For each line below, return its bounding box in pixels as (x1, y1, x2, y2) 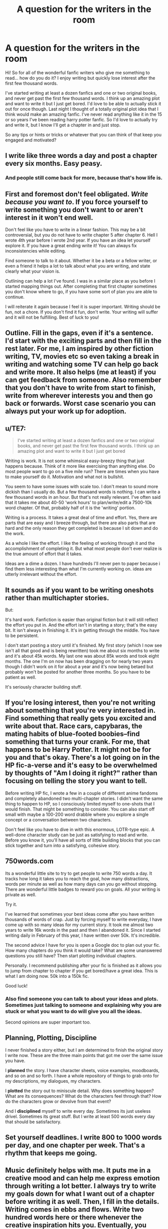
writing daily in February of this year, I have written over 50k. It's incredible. (5, 932, 160, 938)
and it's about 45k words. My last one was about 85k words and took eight (5, 653, 159, 659)
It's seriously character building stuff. (5, 684, 82, 690)
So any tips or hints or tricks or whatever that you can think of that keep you (5, 131, 161, 137)
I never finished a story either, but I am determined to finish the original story (5, 1047, 163, 1053)
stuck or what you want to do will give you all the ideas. (5, 1007, 142, 1014)
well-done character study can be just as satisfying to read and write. (5, 832, 148, 838)
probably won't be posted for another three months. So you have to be (5, 669, 151, 675)
